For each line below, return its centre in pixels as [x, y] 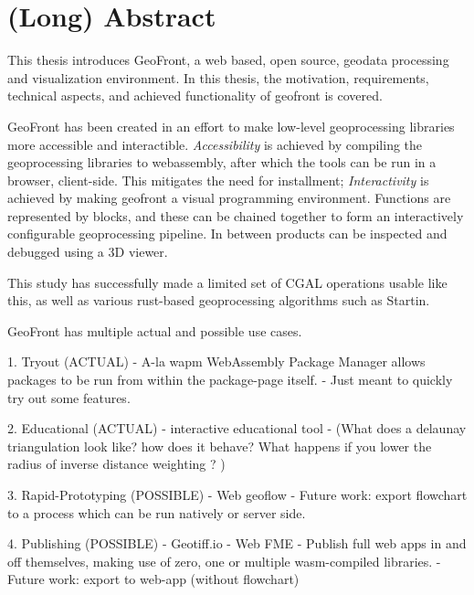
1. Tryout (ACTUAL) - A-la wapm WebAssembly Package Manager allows [216, 361]
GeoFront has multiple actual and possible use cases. [155, 330]
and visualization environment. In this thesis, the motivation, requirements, [218, 77]
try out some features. [69, 397]
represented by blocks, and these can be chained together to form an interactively [236, 215]
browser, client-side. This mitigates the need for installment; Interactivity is [218, 180]
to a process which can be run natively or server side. [157, 512]
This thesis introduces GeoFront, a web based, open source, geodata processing [228, 60]
